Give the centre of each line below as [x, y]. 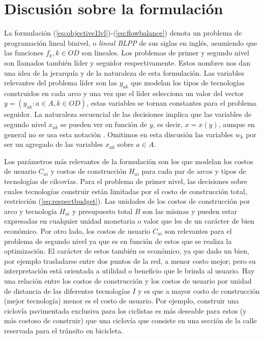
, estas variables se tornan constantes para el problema [172, 103]
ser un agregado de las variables [54, 144]
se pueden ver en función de [104, 124]
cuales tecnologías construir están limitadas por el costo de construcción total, [126, 191]
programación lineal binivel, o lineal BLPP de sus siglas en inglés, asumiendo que [131, 42]
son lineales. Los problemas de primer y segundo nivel [165, 53]
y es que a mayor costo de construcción [199, 290]
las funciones [24, 53]
